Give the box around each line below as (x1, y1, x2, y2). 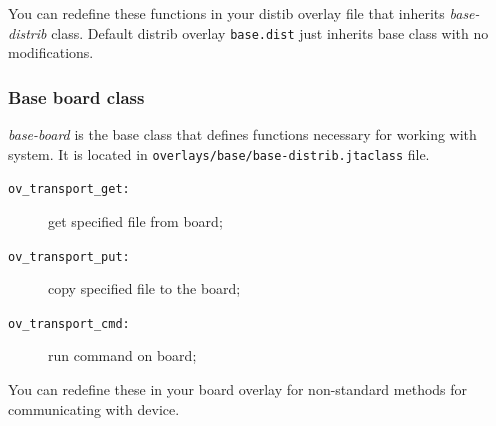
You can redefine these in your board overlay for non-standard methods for (8, 379, 468, 400)
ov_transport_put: (8, 249, 130, 264)
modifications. (8, 42, 94, 63)
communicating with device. (8, 398, 180, 419)
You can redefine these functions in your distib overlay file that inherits (8, 3, 445, 23)
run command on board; (48, 345, 197, 366)
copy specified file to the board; (48, 278, 241, 299)
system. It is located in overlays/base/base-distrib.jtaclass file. (8, 143, 430, 164)
